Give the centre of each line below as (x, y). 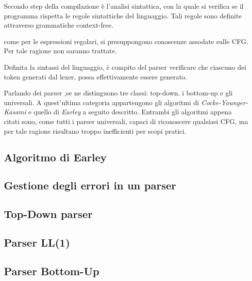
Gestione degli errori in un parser (90, 185)
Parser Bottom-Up (52, 271)
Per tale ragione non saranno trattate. (60, 51)
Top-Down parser (48, 214)
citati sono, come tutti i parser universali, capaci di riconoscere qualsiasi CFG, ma (126, 121)
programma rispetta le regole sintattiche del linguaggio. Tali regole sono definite (123, 15)
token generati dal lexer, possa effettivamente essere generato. (96, 76)
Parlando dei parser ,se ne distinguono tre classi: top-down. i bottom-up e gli (118, 93)
